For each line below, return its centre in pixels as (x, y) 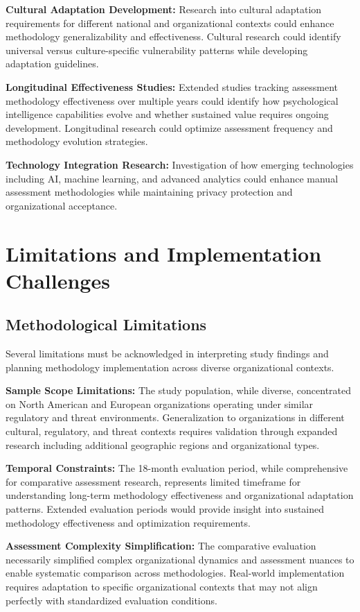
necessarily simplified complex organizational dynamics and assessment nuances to (180, 559)
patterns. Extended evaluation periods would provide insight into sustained (165, 509)
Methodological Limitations (106, 324)
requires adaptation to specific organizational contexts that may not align (162, 586)
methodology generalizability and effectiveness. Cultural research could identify (173, 36)
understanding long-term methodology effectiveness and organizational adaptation (180, 495)
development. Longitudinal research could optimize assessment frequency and (169, 127)
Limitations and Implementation (164, 253)
